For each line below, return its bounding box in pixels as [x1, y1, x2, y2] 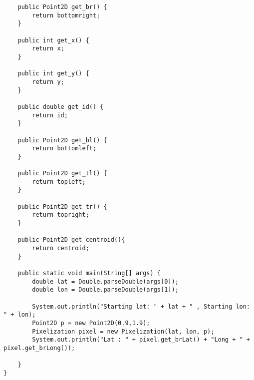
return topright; [32, 211, 89, 219]
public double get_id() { [17, 103, 104, 110]
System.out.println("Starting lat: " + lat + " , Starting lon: [32, 303, 250, 310]
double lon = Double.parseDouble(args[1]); [32, 286, 179, 294]
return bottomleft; [32, 145, 97, 152]
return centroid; [32, 245, 89, 252]
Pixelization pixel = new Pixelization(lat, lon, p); [32, 328, 215, 335]
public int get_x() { [17, 36, 89, 44]
